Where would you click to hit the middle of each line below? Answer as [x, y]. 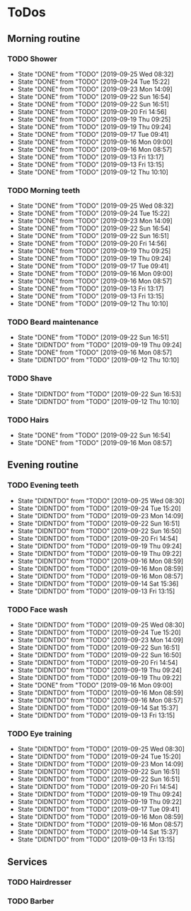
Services [28, 862]
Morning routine [44, 39]
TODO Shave [30, 379]
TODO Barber [31, 901]
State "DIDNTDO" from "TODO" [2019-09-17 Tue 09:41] [99, 810]
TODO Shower [33, 59]
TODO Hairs [28, 420]
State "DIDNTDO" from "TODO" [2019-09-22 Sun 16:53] [99, 393]
